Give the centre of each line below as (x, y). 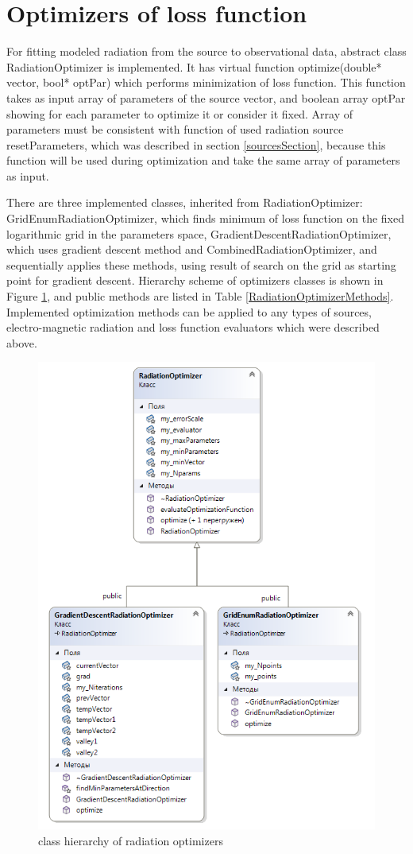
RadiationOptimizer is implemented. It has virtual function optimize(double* (194, 66)
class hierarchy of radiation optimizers (131, 840)
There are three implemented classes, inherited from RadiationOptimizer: (185, 202)
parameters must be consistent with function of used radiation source (175, 129)
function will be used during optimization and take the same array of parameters (203, 160)
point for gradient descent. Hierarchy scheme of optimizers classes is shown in (195, 280)
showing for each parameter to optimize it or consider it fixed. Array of (179, 113)
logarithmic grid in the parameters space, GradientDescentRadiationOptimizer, (199, 233)
